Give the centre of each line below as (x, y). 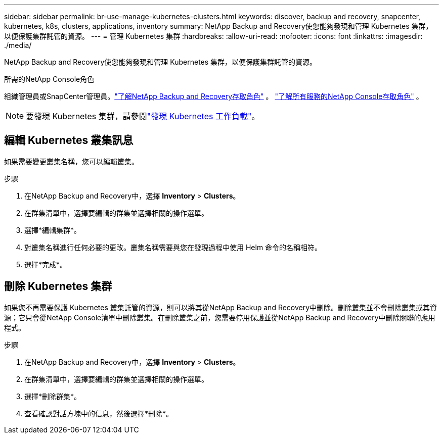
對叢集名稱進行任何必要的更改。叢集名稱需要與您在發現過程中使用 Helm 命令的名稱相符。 (173, 247)
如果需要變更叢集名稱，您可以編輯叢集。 (71, 161)
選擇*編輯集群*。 (53, 230)
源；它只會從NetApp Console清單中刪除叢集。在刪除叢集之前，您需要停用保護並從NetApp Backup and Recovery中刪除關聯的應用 (220, 317)
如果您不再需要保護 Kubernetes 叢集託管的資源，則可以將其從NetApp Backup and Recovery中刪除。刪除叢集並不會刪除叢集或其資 (221, 307)
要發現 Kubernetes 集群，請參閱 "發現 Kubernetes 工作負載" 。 (143, 116)
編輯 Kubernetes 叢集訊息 (69, 140)
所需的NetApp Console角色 (49, 79)
